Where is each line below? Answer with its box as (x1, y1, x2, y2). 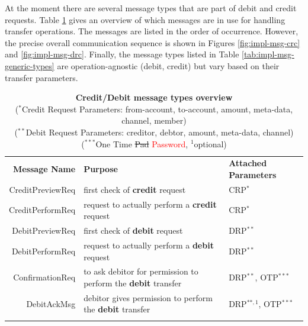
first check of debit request (84, 224, 183, 237)
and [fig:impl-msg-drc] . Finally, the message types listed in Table (5, 48, 239, 60)
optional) (194, 137, 227, 150)
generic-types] (5, 59, 54, 72)
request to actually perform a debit (84, 238, 214, 251)
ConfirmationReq (13, 271, 76, 283)
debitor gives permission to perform (84, 291, 213, 304)
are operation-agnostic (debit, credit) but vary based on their (57, 59, 280, 72)
